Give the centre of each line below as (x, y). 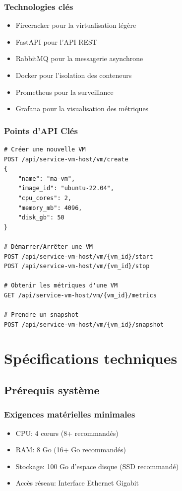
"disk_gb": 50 (41, 218)
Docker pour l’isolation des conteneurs (74, 75)
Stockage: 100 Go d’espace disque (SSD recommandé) (97, 466)
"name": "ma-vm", (47, 178)
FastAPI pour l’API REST (56, 41)
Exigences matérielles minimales (70, 414)
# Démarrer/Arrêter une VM (48, 246)
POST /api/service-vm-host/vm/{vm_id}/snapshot (84, 324)
